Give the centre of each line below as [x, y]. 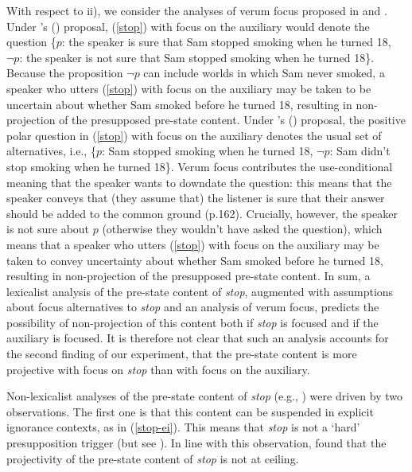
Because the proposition [65, 73]
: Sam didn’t [360, 151]
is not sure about [48, 229]
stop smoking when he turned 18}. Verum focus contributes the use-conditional [200, 166]
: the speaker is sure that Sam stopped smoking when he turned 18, [226, 42]
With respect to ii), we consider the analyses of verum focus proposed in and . [197, 10]
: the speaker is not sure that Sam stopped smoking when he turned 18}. [197, 57]
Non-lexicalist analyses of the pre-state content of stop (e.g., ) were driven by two [204, 396]
